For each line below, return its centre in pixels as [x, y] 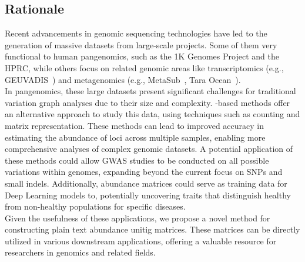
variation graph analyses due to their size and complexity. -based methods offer [148, 102]
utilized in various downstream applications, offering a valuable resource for [141, 241]
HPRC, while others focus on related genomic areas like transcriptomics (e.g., [144, 67]
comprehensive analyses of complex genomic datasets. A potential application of [149, 149]
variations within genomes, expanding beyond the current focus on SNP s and [144, 172]
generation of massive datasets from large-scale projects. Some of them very [141, 44]
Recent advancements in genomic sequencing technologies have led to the [136, 33]
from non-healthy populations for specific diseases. [95, 206]
